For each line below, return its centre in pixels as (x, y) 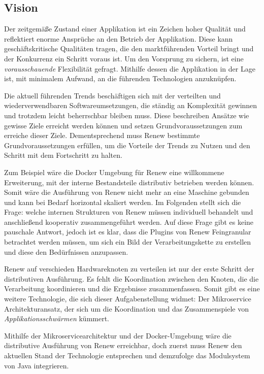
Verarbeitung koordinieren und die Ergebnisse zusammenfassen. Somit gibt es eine (132, 288)
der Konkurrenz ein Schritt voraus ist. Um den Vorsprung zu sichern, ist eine (124, 58)
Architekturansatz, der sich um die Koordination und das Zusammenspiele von (127, 308)
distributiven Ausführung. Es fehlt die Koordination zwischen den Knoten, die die (131, 278)
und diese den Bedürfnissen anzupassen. (66, 251)
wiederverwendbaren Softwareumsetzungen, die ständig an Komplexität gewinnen (131, 105)
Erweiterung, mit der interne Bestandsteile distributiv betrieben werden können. (129, 182)
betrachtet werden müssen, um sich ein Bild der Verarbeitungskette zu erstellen (128, 242)
